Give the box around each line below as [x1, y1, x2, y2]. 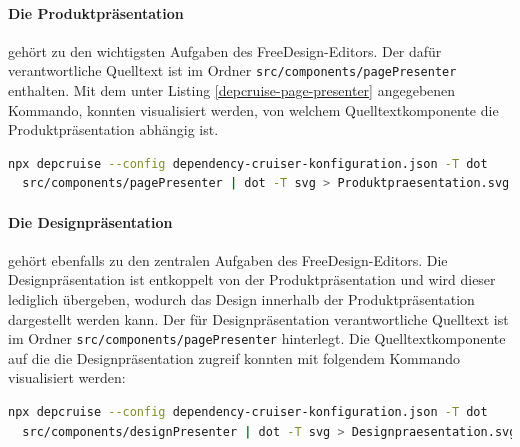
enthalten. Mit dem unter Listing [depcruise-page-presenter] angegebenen [8, 80, 456, 101]
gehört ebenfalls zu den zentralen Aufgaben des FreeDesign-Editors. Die [8, 249, 448, 270]
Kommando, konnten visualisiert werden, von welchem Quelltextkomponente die [8, 99, 499, 120]
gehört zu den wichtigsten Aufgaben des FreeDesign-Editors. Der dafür [8, 40, 442, 61]
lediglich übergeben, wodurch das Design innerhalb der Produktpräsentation [8, 289, 475, 309]
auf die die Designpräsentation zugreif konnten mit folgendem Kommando [8, 347, 460, 368]
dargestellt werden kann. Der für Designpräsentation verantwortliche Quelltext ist [8, 308, 509, 329]
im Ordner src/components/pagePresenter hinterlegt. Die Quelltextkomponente [8, 328, 506, 349]
